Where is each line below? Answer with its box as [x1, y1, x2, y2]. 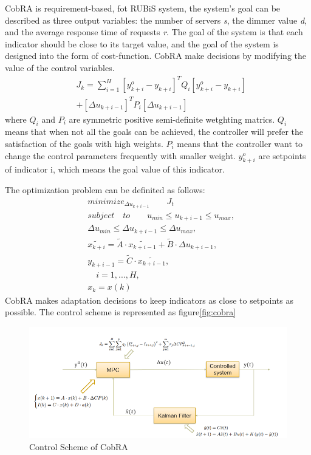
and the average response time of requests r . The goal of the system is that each [5, 26, 303, 38]
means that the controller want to [177, 137, 303, 150]
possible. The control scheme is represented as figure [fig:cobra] [5, 306, 236, 318]
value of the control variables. [5, 61, 115, 74]
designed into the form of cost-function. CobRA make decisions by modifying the [5, 49, 306, 62]
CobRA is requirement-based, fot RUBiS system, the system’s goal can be [5, 2, 281, 14]
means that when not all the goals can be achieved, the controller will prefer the [5, 125, 304, 138]
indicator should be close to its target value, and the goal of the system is [5, 37, 279, 50]
